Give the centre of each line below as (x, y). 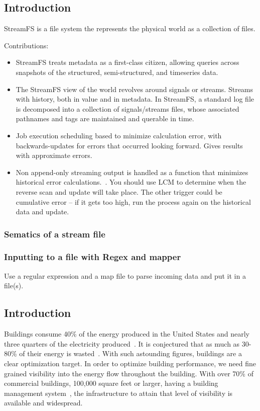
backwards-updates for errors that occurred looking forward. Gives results (129, 145)
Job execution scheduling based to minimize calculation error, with (119, 135)
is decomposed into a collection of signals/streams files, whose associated (127, 108)
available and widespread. (43, 403)
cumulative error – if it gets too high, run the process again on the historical (133, 201)
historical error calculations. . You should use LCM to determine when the (131, 182)
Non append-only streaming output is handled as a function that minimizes (132, 172)
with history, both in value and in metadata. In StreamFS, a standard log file (135, 99)
